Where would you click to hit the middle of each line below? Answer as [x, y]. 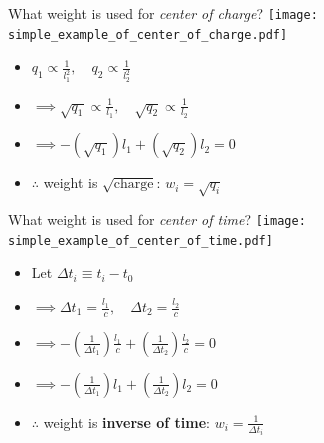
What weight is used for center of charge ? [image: [163, 13]
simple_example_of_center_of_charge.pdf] [148, 34]
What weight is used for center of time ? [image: [157, 219]
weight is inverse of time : [126, 421]
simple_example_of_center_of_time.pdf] [140, 240]
